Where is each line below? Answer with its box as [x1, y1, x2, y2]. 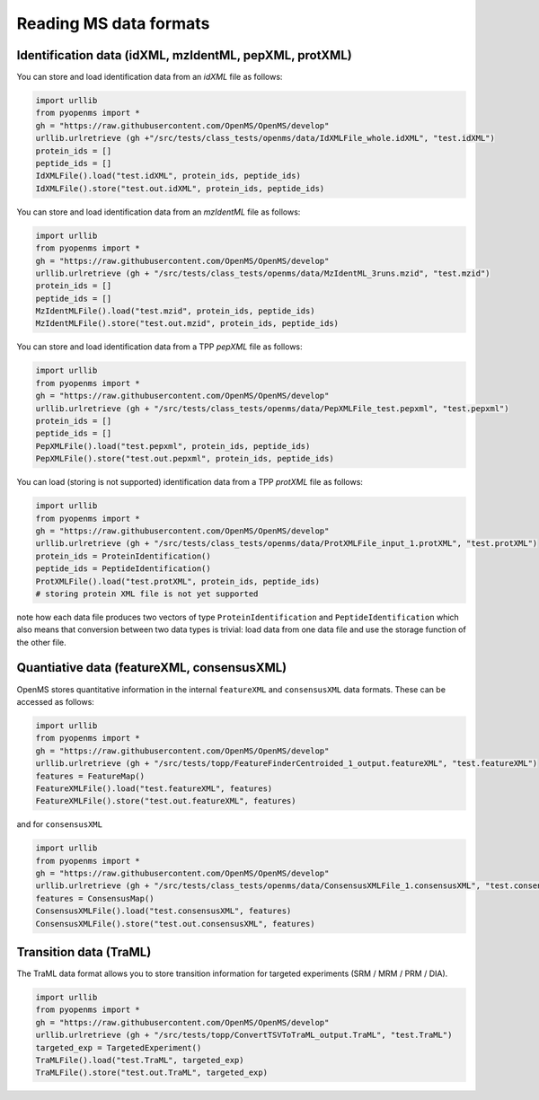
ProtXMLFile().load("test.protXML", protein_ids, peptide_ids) [35, 576, 321, 586]
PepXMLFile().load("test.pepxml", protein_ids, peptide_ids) [35, 441, 311, 451]
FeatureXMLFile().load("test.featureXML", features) [35, 783, 273, 794]
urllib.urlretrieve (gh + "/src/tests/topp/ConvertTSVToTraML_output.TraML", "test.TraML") [35, 1030, 453, 1041]
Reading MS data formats [16, 13, 210, 33]
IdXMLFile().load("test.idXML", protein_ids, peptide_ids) [35, 171, 301, 181]
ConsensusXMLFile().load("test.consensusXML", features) [35, 906, 292, 916]
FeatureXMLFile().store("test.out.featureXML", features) [35, 796, 296, 806]
